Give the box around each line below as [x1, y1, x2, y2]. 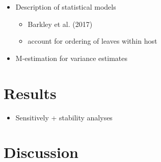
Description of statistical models [15, 2, 116, 12]
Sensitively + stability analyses [15, 112, 113, 122]
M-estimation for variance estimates [15, 52, 128, 63]
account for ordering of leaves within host [28, 36, 157, 46]
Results [4, 82, 57, 103]
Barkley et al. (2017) [28, 18, 93, 29]
